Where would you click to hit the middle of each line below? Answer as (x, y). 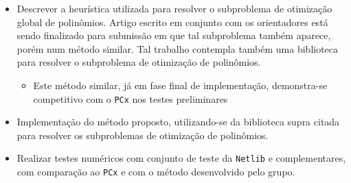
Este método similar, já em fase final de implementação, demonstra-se (180, 85)
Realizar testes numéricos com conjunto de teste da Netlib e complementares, (181, 158)
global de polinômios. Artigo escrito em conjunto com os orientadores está (172, 22)
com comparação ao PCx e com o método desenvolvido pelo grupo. (156, 172)
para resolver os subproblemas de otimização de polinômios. (143, 135)
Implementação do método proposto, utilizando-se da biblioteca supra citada (178, 122)
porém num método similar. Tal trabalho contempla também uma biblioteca (178, 48)
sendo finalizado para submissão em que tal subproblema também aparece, (174, 35)
